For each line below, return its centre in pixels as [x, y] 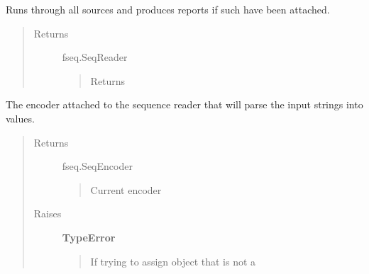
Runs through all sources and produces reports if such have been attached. [168, 9]
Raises [48, 213]
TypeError [89, 237]
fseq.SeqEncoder [97, 166]
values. [20, 118]
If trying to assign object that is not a [173, 261]
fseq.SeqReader [95, 57]
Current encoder [126, 189]
